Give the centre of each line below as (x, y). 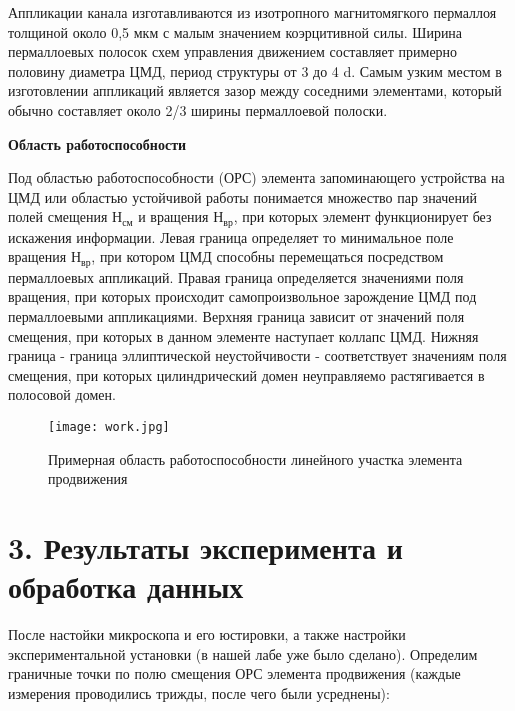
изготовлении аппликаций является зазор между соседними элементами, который (255, 90)
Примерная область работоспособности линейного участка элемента (255, 458)
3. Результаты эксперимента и (205, 547)
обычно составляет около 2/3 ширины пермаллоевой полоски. (198, 109)
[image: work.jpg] (109, 427)
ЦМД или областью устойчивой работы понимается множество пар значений (243, 196)
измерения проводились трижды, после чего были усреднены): (199, 692)
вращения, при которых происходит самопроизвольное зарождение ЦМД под (242, 296)
